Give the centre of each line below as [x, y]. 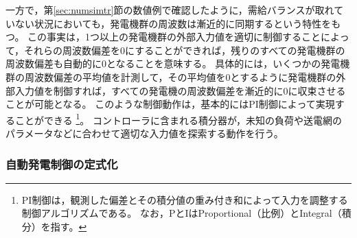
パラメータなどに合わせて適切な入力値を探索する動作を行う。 [145, 133]
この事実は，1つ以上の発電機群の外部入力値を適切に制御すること [174, 37]
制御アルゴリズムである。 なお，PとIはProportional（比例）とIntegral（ [182, 213]
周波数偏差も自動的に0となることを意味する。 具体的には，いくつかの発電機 [178, 63]
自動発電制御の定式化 [62, 164]
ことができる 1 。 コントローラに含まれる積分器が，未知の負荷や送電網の [178, 119]
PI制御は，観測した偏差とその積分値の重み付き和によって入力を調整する [185, 199]
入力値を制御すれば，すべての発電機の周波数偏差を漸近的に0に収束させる [180, 90]
